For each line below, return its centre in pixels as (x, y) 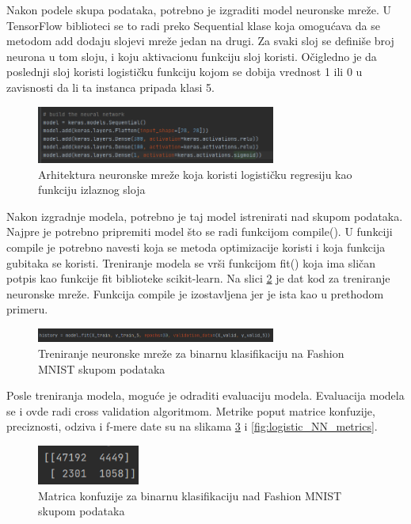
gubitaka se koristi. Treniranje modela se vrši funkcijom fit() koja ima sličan (191, 262)
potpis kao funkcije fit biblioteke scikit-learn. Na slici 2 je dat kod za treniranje (198, 278)
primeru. (27, 309)
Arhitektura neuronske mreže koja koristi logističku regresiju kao (195, 174)
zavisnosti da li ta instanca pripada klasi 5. (110, 87)
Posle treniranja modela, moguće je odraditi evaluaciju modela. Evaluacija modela (205, 395)
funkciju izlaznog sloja (92, 190)
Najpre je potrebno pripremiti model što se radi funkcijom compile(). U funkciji (200, 232)
